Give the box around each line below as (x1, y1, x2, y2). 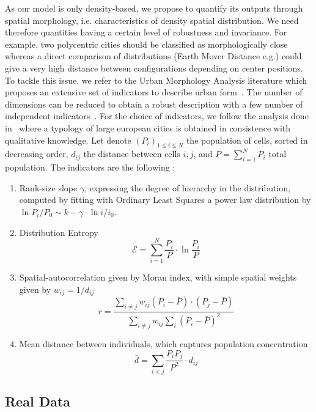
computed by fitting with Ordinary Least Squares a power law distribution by (19, 193, 311, 206)
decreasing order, (5, 147, 68, 160)
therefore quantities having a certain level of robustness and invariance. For (5, 26, 287, 39)
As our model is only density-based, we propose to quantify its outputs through (5, 2, 303, 14)
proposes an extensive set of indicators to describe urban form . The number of (5, 86, 303, 98)
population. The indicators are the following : (5, 161, 175, 174)
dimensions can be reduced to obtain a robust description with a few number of (5, 97, 303, 110)
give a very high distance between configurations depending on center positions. (5, 61, 303, 74)
